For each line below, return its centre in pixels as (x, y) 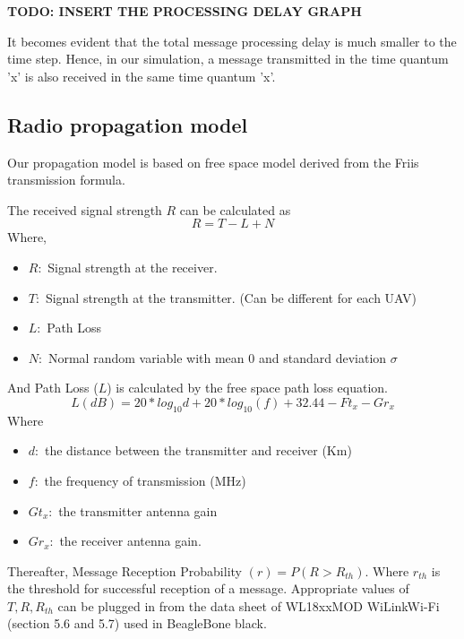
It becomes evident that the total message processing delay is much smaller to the (232, 41)
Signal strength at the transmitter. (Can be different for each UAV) (231, 297)
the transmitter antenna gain (138, 510)
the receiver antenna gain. (130, 541)
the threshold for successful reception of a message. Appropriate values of (208, 588)
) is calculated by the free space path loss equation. (247, 388)
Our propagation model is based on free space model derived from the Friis (213, 162)
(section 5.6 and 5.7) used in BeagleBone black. (137, 623)
